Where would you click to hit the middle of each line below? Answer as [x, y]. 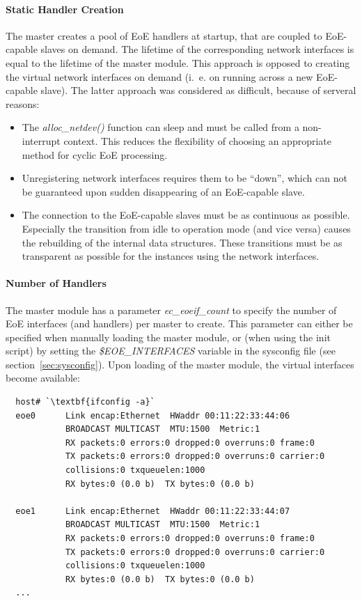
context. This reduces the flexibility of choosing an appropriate [197, 140]
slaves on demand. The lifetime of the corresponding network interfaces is [197, 49]
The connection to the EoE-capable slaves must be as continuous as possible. [186, 215]
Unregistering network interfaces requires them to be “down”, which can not [184, 178]
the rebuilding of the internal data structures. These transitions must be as [182, 242]
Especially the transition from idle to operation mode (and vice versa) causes [186, 228]
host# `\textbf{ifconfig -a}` [85, 402]
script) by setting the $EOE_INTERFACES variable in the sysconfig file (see [171, 351]
